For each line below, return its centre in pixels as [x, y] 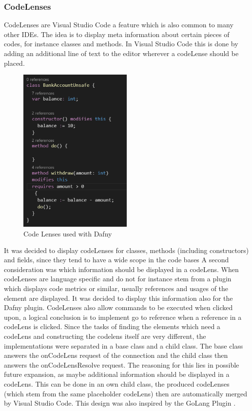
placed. [14, 63]
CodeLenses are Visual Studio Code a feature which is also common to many [119, 25]
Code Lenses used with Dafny [68, 234]
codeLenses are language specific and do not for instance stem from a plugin [118, 279]
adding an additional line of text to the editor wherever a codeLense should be [121, 53]
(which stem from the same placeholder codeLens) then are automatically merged [126, 393]
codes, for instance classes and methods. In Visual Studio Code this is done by [121, 44]
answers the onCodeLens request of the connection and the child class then [116, 355]
